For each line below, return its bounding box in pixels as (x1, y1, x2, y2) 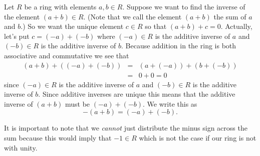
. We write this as (143, 98, 197, 109)
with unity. (4, 142, 38, 153)
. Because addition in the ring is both (121, 40, 236, 51)
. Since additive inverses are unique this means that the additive (38, 89, 235, 99)
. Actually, (220, 21, 252, 31)
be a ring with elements (24, 1, 97, 11)
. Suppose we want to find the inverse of (122, 1, 245, 11)
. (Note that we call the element (83, 11, 182, 21)
